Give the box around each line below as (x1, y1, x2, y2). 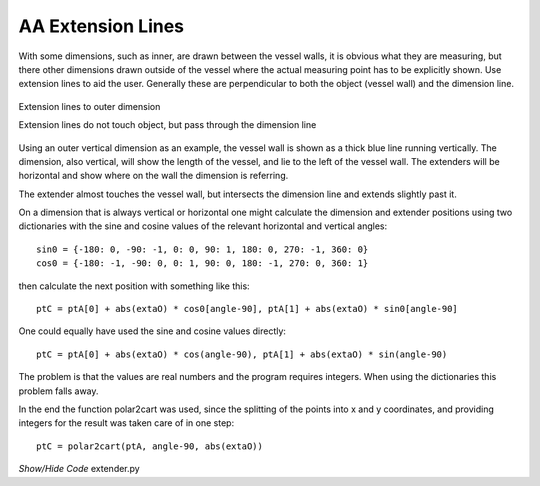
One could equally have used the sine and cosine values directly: (18, 325, 287, 337)
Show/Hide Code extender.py (18, 463, 140, 475)
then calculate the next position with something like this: (18, 280, 250, 292)
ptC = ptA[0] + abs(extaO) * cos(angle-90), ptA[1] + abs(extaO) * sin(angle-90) (36, 348, 448, 360)
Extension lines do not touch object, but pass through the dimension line (18, 119, 317, 131)
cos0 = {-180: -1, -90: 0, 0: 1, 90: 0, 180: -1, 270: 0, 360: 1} (36, 258, 369, 269)
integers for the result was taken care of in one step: (18, 417, 235, 429)
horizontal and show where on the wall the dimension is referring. (18, 170, 289, 182)
